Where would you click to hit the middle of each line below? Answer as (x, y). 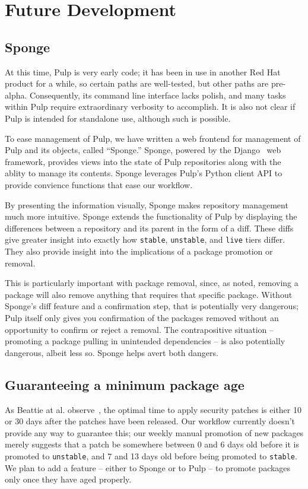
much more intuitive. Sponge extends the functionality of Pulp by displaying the (151, 216)
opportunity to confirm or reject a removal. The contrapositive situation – (139, 329)
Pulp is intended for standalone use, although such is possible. (118, 118)
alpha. (16, 95)
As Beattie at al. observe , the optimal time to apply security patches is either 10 (153, 409)
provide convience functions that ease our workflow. (99, 184)
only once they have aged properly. (68, 479)
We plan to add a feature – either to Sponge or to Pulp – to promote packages (148, 467)
